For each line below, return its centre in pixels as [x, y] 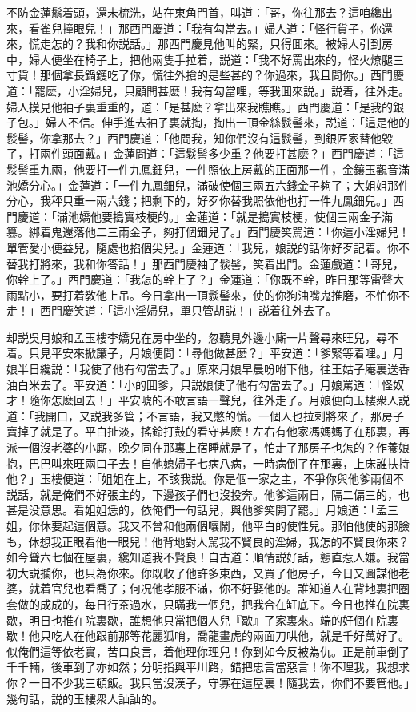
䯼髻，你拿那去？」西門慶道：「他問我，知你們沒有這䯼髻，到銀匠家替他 [194, 137]
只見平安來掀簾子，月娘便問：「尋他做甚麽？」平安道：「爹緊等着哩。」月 [216, 353]
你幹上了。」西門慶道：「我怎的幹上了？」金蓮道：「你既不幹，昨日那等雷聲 [200, 279]
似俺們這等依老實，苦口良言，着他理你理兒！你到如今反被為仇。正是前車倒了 [208, 651]
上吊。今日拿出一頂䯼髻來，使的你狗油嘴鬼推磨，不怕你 [252, 294]
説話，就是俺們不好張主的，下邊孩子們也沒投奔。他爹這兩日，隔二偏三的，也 [208, 494]
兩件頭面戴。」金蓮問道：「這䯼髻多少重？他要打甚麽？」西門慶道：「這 [222, 153]
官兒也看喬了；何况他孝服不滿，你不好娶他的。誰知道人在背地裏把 [224, 588]
